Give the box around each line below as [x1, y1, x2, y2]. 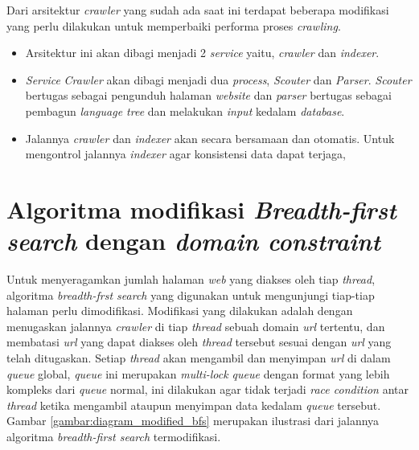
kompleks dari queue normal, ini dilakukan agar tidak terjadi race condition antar [6, 381, 409, 398]
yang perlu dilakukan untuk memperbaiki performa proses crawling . [6, 17, 341, 34]
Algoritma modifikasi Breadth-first [6, 192, 396, 226]
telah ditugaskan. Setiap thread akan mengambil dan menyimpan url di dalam [6, 350, 391, 366]
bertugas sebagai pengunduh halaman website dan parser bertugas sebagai [25, 87, 392, 104]
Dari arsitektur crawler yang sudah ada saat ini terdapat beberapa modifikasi [6, 2, 389, 18]
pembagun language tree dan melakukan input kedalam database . [25, 102, 345, 119]
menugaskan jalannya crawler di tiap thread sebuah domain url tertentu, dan [6, 317, 385, 334]
